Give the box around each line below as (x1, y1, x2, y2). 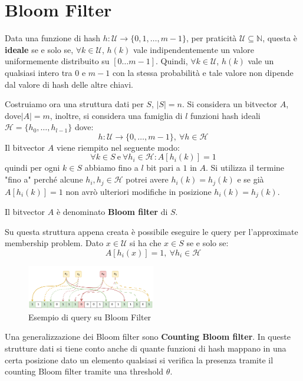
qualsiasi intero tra (5, 66, 73, 78)
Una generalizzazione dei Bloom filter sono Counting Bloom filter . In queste (5, 330, 291, 343)
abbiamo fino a (84, 161, 139, 174)
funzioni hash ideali (190, 109, 261, 121)
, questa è (262, 32, 297, 44)
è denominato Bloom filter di (56, 205, 168, 217)
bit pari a (146, 161, 180, 174)
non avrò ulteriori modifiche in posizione (65, 185, 212, 197)
